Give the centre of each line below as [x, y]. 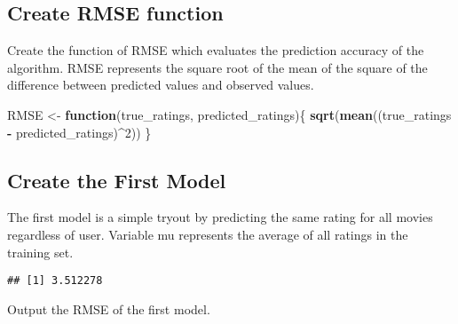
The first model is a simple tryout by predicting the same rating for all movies [220, 217]
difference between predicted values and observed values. [161, 85]
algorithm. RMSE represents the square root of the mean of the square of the [217, 67]
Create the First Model [117, 180]
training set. [40, 252]
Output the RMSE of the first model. [109, 308]
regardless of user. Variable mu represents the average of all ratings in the [208, 234]
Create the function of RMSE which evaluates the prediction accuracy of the [216, 50]
